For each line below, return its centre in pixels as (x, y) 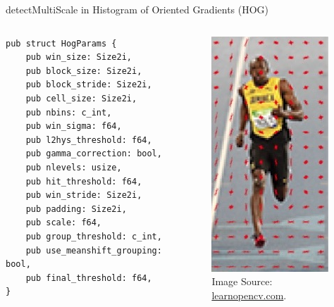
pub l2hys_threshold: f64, (89, 140)
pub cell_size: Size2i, (81, 98)
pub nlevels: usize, (74, 167)
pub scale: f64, (64, 223)
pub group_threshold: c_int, (94, 236)
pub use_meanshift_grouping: (94, 250)
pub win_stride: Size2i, (84, 195)
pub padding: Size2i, (76, 209)
